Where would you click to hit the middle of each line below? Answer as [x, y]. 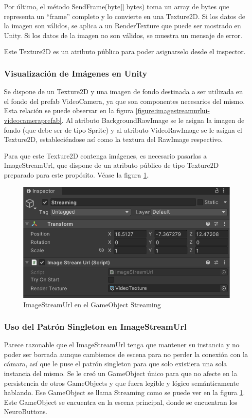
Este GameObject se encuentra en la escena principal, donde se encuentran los [121, 402]
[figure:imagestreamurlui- [173, 110]
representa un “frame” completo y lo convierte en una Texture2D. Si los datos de [125, 16]
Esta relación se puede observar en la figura [69, 110]
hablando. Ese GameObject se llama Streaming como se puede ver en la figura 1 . [125, 392]
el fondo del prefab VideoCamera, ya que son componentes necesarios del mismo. [125, 101]
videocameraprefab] [33, 120]
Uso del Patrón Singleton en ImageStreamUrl [95, 326]
